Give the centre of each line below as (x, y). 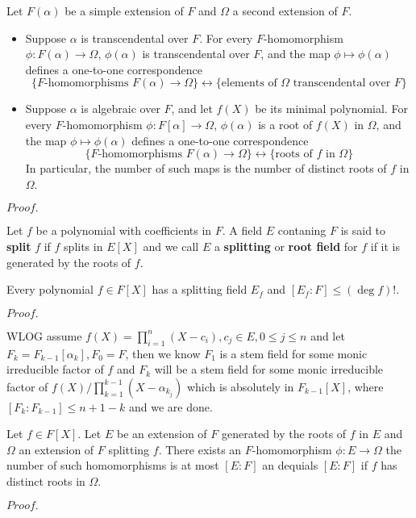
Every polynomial (50, 289)
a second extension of (285, 10)
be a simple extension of (124, 10)
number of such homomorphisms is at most (113, 465)
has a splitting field (200, 289)
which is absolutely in (240, 386)
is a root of (285, 124)
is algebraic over (121, 109)
